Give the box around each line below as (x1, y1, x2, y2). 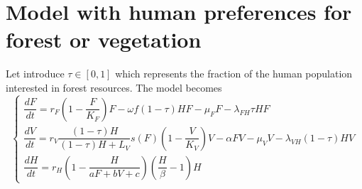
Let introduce (6, 66, 65, 81)
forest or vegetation (6, 25, 202, 54)
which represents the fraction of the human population (115, 66, 353, 81)
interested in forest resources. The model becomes (6, 80, 222, 94)
